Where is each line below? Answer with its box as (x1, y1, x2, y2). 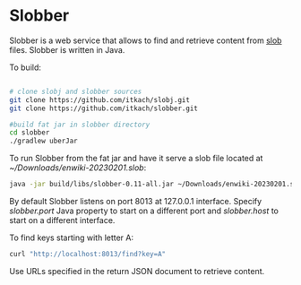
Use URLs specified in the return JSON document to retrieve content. (9, 265, 265, 276)
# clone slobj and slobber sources (9, 87, 142, 96)
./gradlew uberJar (9, 136, 78, 146)
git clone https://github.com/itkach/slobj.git (9, 95, 191, 104)
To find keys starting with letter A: (9, 232, 134, 243)
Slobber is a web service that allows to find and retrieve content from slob (9, 35, 282, 46)
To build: (9, 62, 42, 73)
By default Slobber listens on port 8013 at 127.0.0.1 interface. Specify (9, 196, 262, 207)
